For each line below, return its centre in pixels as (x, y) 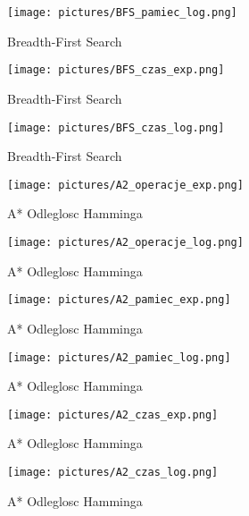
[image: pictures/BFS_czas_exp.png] (116, 70)
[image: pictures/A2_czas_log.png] (113, 472)
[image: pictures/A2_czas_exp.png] (113, 414)
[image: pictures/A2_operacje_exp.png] (125, 185)
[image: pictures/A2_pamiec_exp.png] (119, 300)
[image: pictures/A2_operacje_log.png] (125, 242)
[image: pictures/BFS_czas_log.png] (116, 127)
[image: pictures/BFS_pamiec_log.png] (122, 13)
